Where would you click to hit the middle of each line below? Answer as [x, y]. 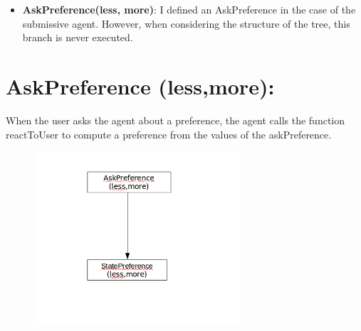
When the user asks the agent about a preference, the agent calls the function [176, 120]
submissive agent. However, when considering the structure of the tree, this [186, 23]
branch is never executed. [78, 37]
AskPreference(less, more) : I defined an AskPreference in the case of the [189, 9]
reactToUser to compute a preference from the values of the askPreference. [169, 134]
